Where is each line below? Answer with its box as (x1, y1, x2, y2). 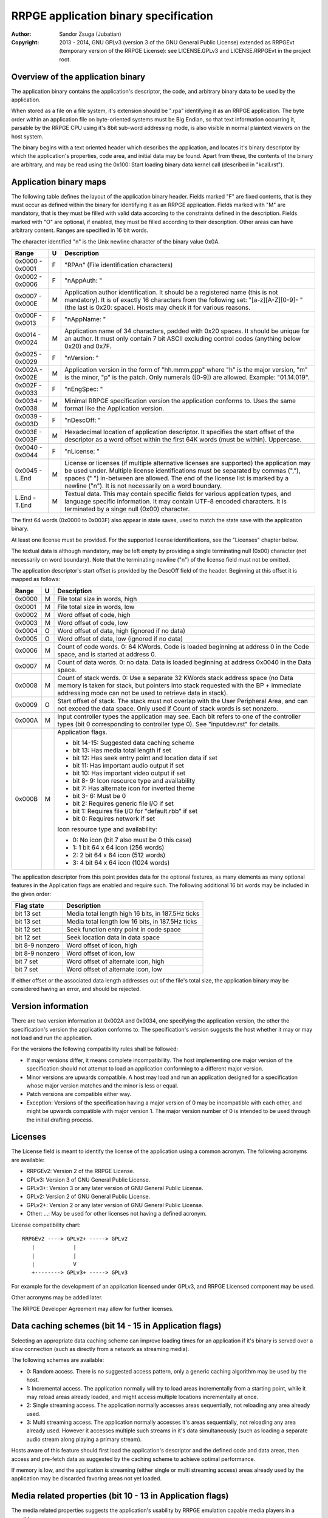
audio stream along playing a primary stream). (26, 1435, 142, 1443)
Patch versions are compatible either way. (26, 1091, 132, 1098)
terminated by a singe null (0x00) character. (64, 505, 190, 513)
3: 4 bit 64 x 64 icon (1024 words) (72, 858, 170, 866)
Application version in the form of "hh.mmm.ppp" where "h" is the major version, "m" (64, 366, 308, 373)
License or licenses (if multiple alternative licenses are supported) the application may (64, 459, 311, 467)
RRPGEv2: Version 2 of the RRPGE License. (26, 1168, 135, 1175)
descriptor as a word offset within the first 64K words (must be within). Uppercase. (64, 435, 302, 443)
